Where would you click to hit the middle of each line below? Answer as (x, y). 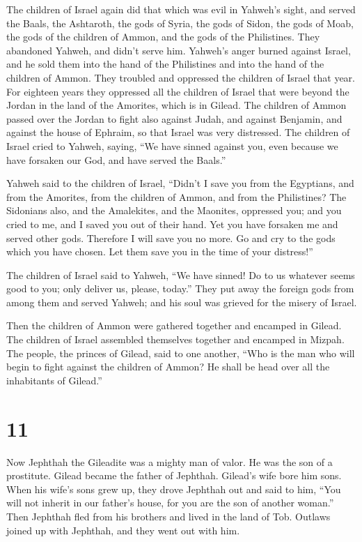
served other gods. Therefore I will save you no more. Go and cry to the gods (171, 238)
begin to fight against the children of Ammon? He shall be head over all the (168, 367)
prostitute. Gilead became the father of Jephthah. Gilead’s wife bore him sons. (174, 475)
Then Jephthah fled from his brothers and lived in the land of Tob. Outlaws (168, 516)
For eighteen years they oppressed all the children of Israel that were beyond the (178, 91)
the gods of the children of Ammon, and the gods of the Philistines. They (163, 37)
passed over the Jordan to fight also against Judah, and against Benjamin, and (174, 118)
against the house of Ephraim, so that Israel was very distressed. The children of (178, 132)
